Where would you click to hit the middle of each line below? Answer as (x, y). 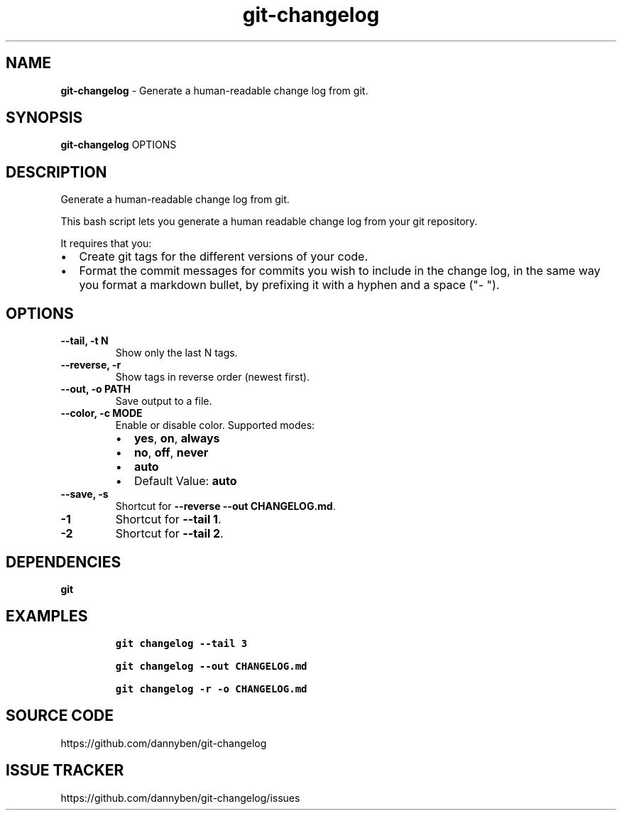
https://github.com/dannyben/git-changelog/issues (180, 798)
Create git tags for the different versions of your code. (224, 257)
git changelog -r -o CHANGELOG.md (211, 689)
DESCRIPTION (56, 172)
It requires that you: (106, 244)
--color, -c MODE (102, 413)
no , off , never (171, 453)
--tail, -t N (84, 341)
